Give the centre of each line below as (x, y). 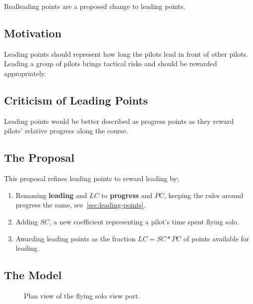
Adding (27, 221)
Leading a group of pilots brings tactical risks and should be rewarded (111, 63)
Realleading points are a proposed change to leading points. (95, 6)
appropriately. (25, 73)
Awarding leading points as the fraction (76, 238)
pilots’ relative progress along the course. (66, 131)
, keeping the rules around (204, 195)
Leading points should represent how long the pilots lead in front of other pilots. (126, 53)
